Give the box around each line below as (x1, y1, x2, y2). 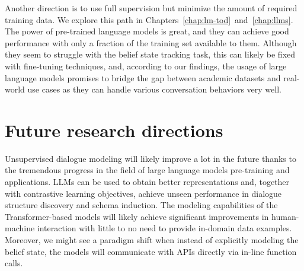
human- (271, 210, 299, 222)
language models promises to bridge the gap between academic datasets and (5, 71, 281, 84)
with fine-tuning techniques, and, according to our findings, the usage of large (5, 59, 287, 72)
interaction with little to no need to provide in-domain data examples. (37, 222, 292, 234)
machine (5, 222, 35, 234)
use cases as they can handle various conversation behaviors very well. (27, 83, 281, 95)
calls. (5, 257, 23, 269)
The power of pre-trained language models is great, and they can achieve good (5, 25, 289, 37)
